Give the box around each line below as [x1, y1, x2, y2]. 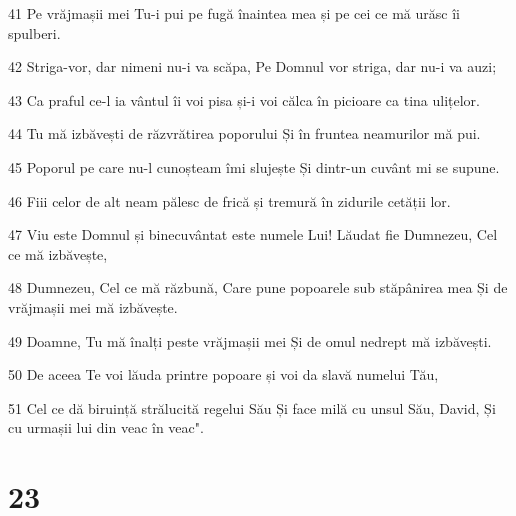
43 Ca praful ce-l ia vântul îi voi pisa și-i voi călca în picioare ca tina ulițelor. [8, 89, 480, 110]
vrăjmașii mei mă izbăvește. [8, 296, 178, 317]
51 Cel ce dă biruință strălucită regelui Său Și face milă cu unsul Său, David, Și [8, 397, 496, 418]
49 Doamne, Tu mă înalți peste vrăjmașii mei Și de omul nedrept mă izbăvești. [8, 330, 492, 351]
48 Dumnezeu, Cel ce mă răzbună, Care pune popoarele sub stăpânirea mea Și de [8, 277, 508, 298]
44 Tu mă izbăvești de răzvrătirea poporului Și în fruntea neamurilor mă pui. [8, 123, 481, 144]
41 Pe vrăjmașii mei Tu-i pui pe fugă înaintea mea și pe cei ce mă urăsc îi [8, 3, 460, 23]
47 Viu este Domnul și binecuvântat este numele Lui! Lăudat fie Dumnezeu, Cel [8, 224, 498, 245]
